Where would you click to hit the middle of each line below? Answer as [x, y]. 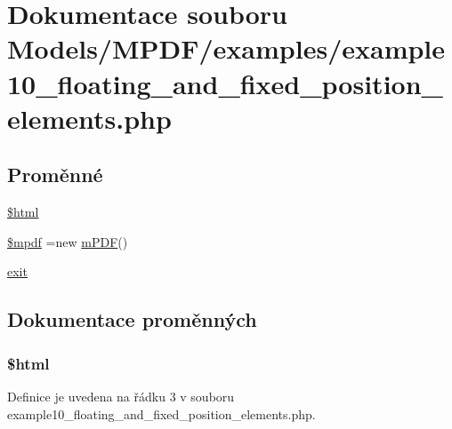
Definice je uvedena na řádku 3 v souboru [121, 396]
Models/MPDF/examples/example [226, 48]
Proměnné [55, 175]
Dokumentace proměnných [132, 319]
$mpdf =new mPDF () [68, 241]
